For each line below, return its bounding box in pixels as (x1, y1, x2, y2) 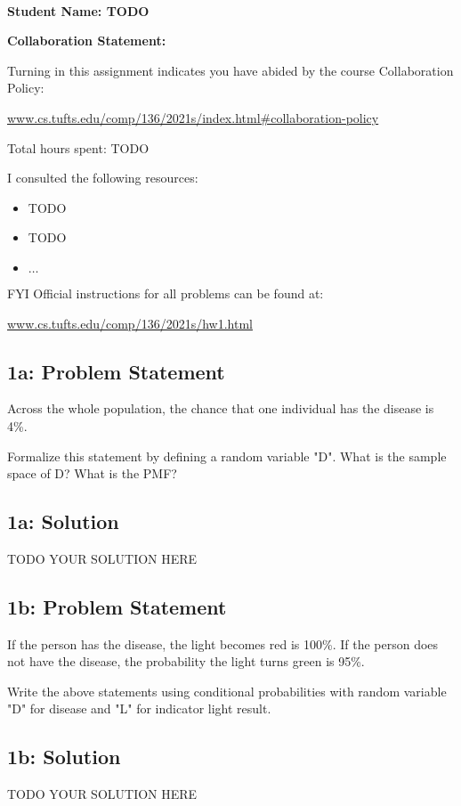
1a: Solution (7, 508, 119, 535)
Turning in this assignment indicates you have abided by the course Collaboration (7, 61, 454, 79)
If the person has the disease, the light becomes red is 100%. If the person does (7, 634, 439, 653)
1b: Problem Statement (7, 592, 227, 620)
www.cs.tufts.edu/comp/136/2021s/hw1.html (7, 313, 253, 332)
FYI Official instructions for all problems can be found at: (7, 283, 324, 302)
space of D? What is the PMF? (7, 464, 177, 483)
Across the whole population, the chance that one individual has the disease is (7, 399, 434, 418)
